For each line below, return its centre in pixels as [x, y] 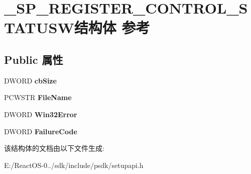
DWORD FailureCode [41, 131]
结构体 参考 [112, 27]
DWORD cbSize [30, 80]
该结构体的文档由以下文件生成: [54, 148]
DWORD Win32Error [41, 114]
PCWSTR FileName [38, 97]
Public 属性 [34, 59]
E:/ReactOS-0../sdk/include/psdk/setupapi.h [74, 165]
